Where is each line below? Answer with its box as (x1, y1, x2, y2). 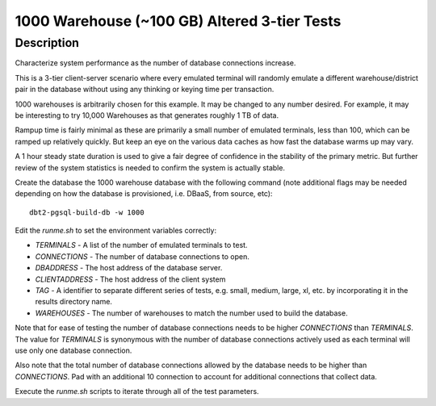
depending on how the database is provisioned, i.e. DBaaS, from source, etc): (15, 189, 273, 199)
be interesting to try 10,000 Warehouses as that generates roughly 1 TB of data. (15, 110, 279, 120)
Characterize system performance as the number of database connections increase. (15, 58, 296, 68)
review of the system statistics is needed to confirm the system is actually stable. (15, 162, 286, 173)
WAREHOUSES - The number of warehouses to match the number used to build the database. (35, 308, 348, 318)
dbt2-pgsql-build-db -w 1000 (29, 207, 145, 217)
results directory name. (35, 297, 113, 307)
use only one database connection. (15, 345, 132, 355)
